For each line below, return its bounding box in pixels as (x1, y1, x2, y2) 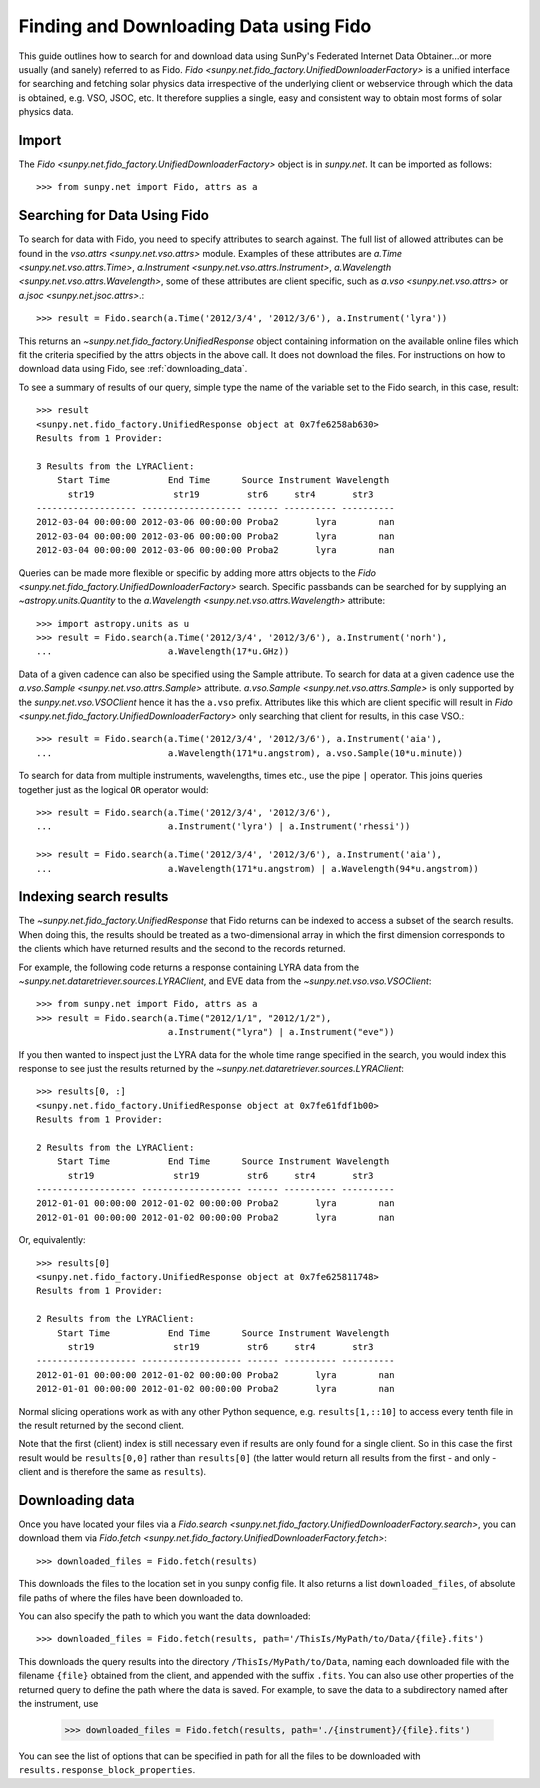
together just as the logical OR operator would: (18, 783, 209, 795)
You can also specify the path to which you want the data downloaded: (18, 1610, 311, 1622)
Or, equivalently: (18, 1234, 86, 1246)
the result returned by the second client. (18, 1419, 185, 1431)
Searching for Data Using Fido (18, 207, 210, 224)
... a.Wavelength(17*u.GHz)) (36, 646, 290, 657)
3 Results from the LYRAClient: (36, 460, 195, 472)
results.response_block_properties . (18, 1764, 196, 1776)
